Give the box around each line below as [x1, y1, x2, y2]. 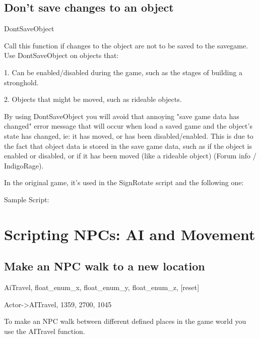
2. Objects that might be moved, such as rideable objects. [4, 94, 182, 104]
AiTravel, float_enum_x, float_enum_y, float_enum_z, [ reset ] [4, 282, 200, 293]
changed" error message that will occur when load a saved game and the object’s [4, 121, 252, 131]
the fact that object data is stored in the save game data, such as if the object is [4, 140, 252, 151]
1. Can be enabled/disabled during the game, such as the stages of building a [4, 67, 242, 77]
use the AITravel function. [4, 325, 85, 336]
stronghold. [4, 77, 39, 87]
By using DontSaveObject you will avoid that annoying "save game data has [4, 110, 239, 121]
